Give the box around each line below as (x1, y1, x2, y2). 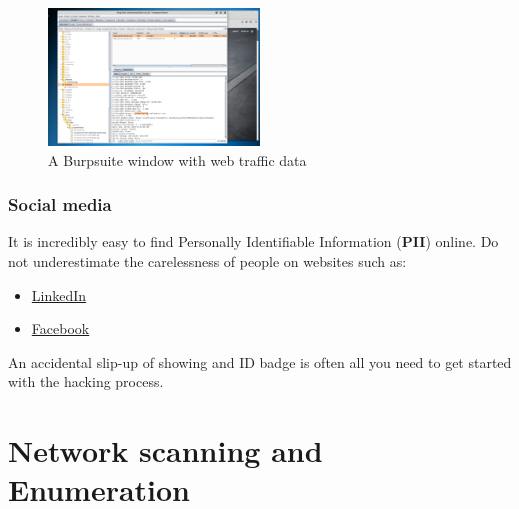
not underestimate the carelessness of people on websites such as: (8, 251, 407, 272)
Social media (8, 192, 112, 217)
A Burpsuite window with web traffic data (48, 149, 307, 170)
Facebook (31, 318, 90, 339)
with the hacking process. (8, 371, 164, 392)
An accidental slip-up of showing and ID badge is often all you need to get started (8, 351, 512, 372)
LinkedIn (31, 284, 87, 305)
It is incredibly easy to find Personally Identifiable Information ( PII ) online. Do (8, 231, 499, 252)
